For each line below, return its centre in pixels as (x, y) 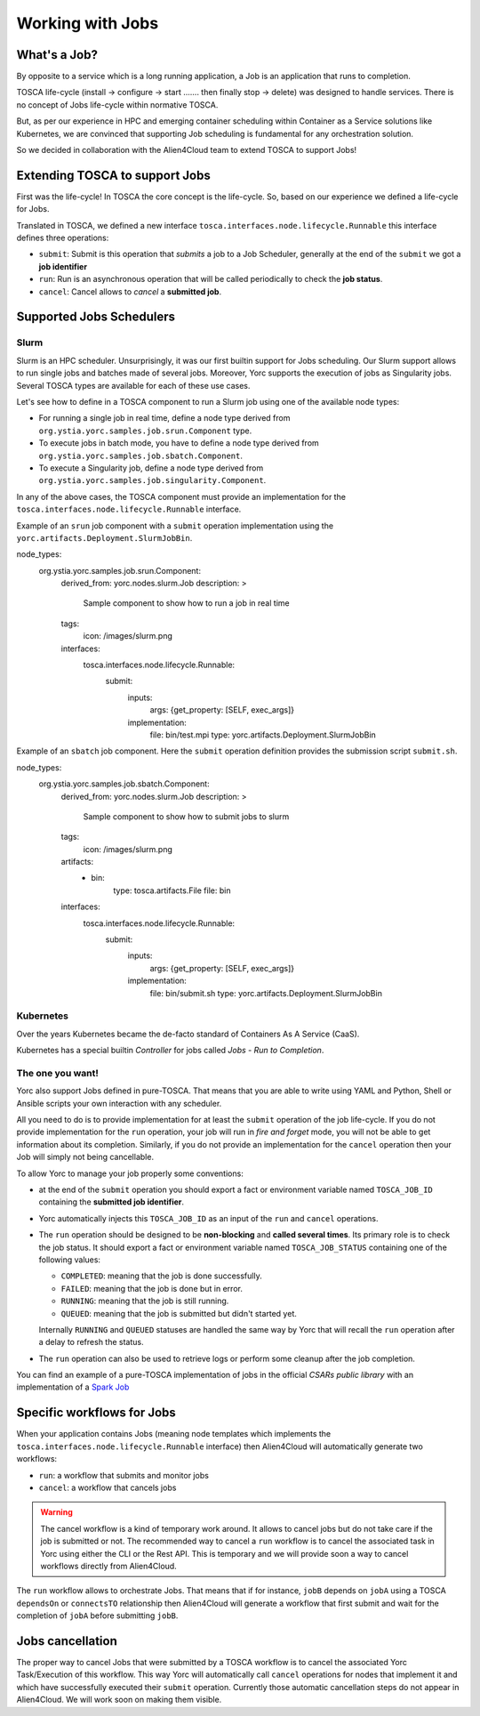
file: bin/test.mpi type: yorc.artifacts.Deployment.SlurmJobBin (263, 735)
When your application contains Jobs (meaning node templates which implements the (174, 1434)
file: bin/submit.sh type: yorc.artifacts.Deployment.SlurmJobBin (266, 993)
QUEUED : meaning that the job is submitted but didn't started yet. (179, 1313)
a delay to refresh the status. (91, 1342)
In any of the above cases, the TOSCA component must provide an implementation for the (181, 496)
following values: (70, 1260)
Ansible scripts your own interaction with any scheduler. (119, 1103)
